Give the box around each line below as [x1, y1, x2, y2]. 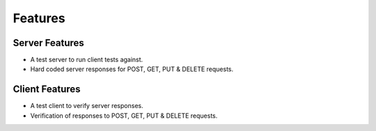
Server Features [13, 37, 85, 49]
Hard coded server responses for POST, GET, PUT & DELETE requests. [30, 65, 234, 73]
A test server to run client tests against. [30, 56, 143, 64]
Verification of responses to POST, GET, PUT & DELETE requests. [30, 111, 218, 120]
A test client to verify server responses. [30, 102, 143, 110]
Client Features [13, 84, 81, 95]
